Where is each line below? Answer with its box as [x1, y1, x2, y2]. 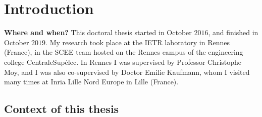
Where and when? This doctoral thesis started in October [4, 27, 192, 38]
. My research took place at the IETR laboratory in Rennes [45, 37, 230, 47]
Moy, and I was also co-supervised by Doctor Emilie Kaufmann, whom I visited [4, 66, 250, 77]
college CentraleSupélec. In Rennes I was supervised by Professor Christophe [4, 56, 242, 67]
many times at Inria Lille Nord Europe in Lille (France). [4, 76, 179, 87]
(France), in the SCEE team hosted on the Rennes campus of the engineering [4, 47, 243, 57]
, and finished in [208, 27, 258, 38]
